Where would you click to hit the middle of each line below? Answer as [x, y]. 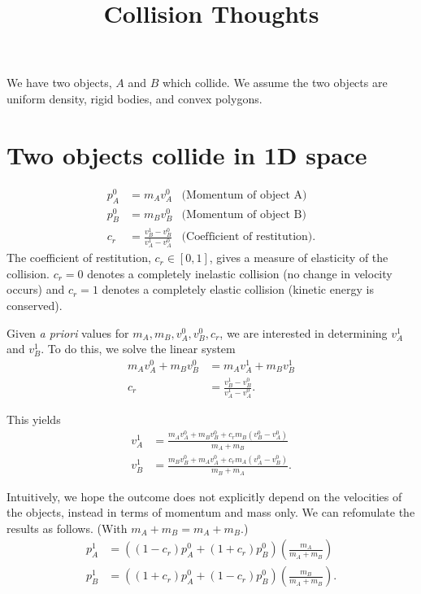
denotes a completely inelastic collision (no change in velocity [240, 273]
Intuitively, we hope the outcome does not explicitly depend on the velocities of [204, 496]
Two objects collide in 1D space [187, 154]
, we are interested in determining [304, 332]
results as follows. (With [67, 528]
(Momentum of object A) [244, 195]
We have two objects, [59, 83]
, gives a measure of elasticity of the [299, 258]
